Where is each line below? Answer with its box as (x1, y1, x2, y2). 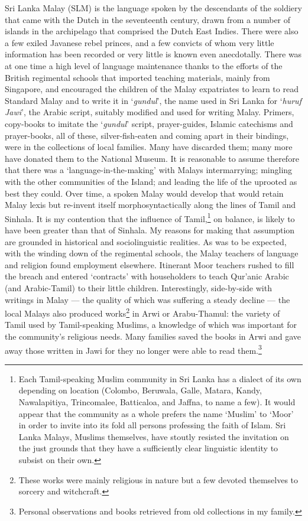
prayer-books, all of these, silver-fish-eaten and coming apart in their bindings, (5, 129, 289, 141)
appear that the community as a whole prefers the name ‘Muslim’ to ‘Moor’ (18, 407, 294, 419)
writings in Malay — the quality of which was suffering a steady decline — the (5, 293, 290, 305)
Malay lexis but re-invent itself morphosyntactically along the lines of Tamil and (5, 198, 296, 211)
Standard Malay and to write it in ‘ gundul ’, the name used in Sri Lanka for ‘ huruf (5, 94, 301, 106)
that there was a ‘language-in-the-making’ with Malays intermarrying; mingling (5, 164, 293, 176)
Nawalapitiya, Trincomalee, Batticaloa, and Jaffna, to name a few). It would (18, 395, 296, 408)
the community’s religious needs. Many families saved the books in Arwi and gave (5, 330, 301, 342)
